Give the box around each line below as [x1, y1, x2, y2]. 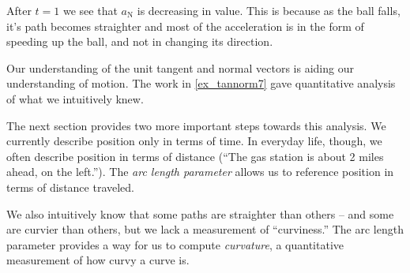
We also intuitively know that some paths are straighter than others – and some [6, 205, 394, 222]
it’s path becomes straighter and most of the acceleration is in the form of [6, 17, 364, 34]
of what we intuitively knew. [6, 90, 144, 107]
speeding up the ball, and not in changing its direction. [6, 33, 273, 50]
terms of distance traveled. [6, 178, 134, 195]
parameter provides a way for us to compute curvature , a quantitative [6, 236, 344, 252]
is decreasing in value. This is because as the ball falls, [137, 2, 401, 18]
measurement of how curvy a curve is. [6, 252, 190, 268]
